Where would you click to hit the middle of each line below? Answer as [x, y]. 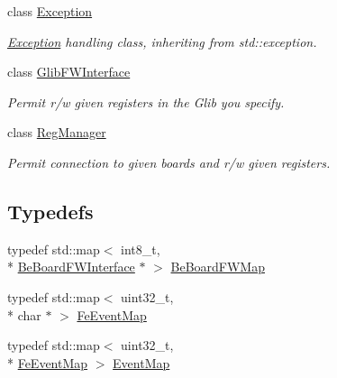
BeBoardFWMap [218, 267]
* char [24, 314]
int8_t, [141, 249]
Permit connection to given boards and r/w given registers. [169, 162]
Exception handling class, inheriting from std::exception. [162, 41]
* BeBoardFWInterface [71, 267]
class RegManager [57, 132]
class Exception [50, 11]
